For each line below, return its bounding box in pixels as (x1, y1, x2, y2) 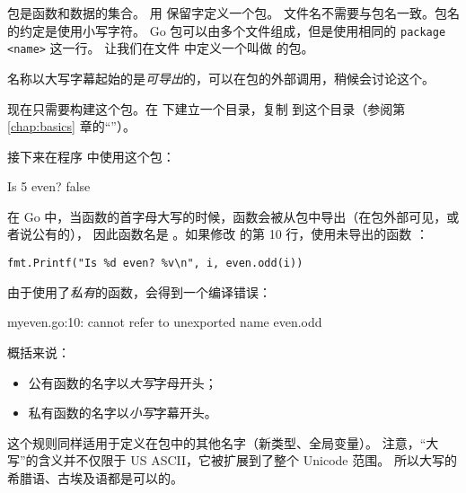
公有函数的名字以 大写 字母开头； (28, 373, 217, 392)
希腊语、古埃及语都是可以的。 (7, 468, 183, 487)
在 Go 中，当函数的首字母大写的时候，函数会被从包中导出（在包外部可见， (7, 207, 447, 225)
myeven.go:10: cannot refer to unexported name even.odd (7, 313, 322, 331)
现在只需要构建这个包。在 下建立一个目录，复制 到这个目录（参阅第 (7, 99, 406, 118)
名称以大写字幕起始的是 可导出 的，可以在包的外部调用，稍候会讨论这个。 (7, 68, 435, 87)
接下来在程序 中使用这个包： (7, 146, 175, 165)
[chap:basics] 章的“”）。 (7, 117, 136, 136)
